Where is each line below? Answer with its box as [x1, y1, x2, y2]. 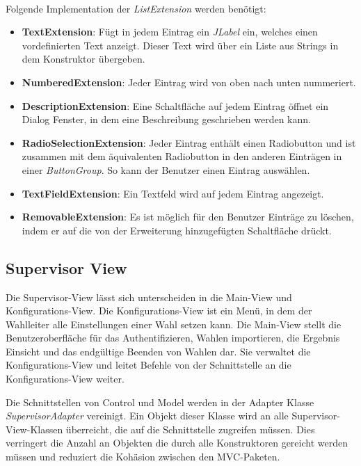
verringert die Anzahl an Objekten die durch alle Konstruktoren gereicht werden [6, 435, 348, 450]
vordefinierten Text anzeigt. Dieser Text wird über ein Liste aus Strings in [22, 38, 339, 52]
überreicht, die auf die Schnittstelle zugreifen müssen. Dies [65, 421, 315, 436]
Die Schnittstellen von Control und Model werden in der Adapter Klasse [6, 394, 314, 409]
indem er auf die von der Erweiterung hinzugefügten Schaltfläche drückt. [22, 223, 332, 237]
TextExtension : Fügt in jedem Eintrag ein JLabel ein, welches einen [22, 24, 318, 39]
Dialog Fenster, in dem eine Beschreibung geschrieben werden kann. [22, 112, 311, 127]
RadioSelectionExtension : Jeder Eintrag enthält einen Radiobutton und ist [22, 135, 356, 150]
